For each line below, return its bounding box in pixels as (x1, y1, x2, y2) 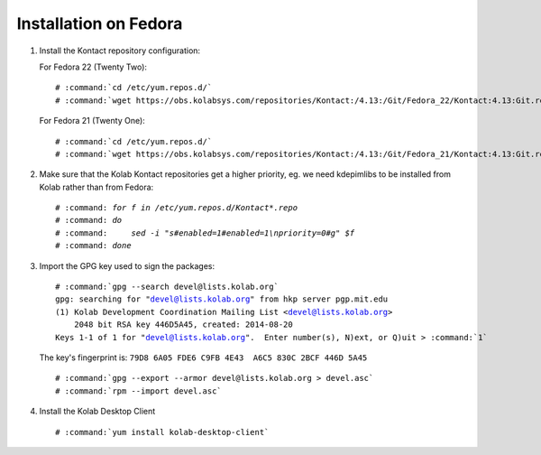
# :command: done (55, 240, 132, 251)
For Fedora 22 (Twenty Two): (39, 61, 148, 72)
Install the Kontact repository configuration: (39, 45, 201, 56)
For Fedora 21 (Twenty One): (39, 116, 146, 126)
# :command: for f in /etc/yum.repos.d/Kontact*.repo (55, 203, 298, 213)
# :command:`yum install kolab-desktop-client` (55, 427, 270, 437)
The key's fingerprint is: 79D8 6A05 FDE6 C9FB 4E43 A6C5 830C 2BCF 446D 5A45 (39, 352, 368, 363)
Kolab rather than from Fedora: (39, 181, 154, 192)
